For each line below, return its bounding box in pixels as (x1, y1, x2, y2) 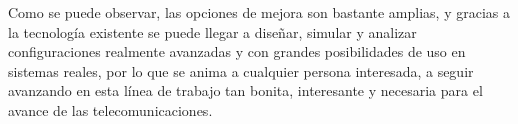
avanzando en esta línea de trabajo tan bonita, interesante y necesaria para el (8, 80, 483, 101)
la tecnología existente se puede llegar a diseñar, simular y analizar (8, 21, 417, 42)
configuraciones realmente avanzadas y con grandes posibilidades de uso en (8, 41, 466, 62)
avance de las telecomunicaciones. (8, 99, 213, 120)
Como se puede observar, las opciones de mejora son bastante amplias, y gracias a (8, 2, 510, 22)
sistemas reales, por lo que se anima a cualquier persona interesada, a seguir (8, 60, 474, 81)
